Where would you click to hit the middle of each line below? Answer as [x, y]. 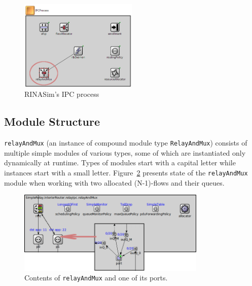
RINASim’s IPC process [62, 94]
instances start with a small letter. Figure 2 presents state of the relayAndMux [126, 173]
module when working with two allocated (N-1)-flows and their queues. [114, 182]
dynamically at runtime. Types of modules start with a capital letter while [120, 163]
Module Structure [52, 121]
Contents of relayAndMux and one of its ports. [96, 278]
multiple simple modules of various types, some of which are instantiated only [125, 152]
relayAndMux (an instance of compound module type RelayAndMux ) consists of [126, 143]
